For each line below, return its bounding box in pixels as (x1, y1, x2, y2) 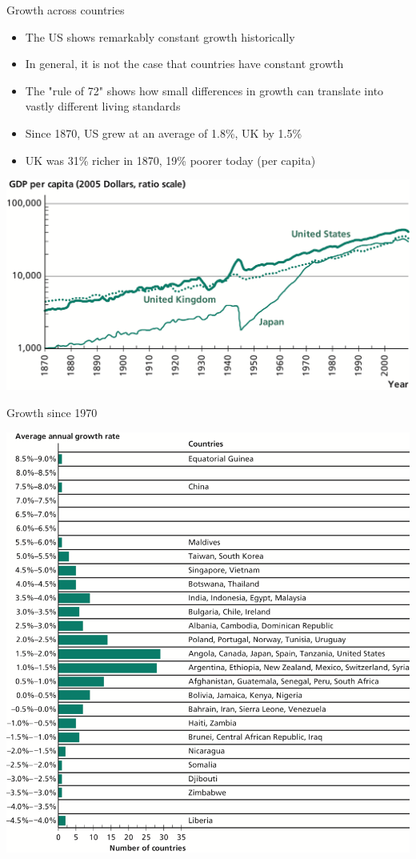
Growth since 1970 (6, 404, 98, 421)
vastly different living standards (25, 98, 181, 114)
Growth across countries (6, 2, 125, 18)
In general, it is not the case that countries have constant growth (25, 55, 344, 72)
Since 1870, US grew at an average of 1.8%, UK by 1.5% (25, 124, 302, 141)
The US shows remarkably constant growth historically (25, 28, 295, 45)
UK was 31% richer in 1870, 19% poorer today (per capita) (25, 151, 316, 168)
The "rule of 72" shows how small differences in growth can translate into (25, 82, 384, 98)
